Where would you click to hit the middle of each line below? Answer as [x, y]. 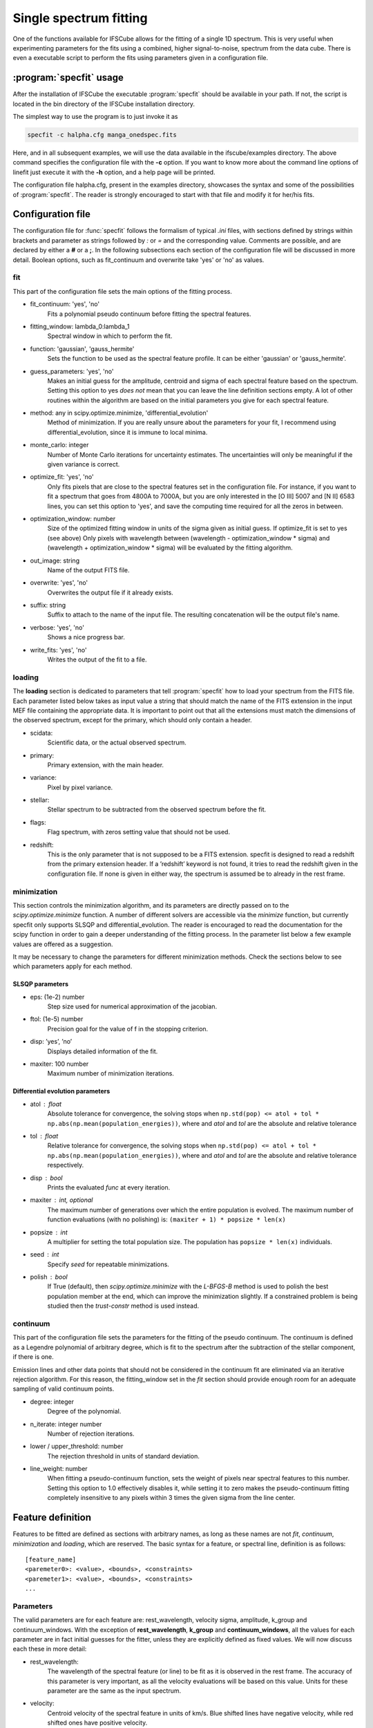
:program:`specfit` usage [68, 78]
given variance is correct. [84, 464]
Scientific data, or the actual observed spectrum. [117, 742]
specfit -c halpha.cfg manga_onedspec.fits [102, 135]
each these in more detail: [50, 1649]
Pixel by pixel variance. [80, 787]
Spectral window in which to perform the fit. [110, 336]
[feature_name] [51, 1559]
